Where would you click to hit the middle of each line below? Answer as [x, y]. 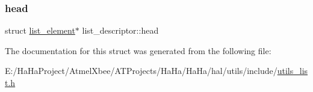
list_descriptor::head [120, 30]
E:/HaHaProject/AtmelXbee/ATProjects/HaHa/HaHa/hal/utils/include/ [141, 71]
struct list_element [40, 30]
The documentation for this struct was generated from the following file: [138, 50]
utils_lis [293, 71]
